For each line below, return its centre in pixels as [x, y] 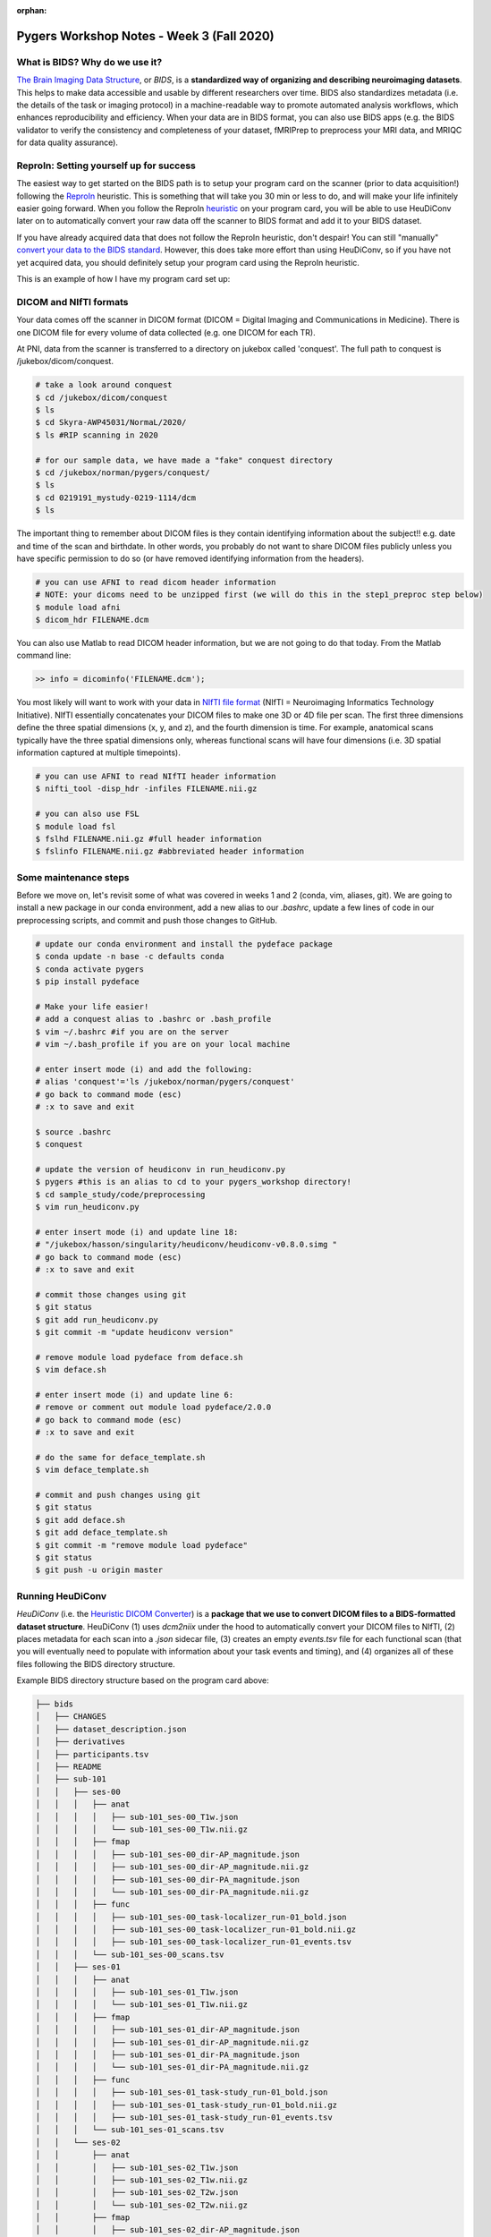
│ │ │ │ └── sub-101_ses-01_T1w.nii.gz [141, 2005]
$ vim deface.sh [71, 1370]
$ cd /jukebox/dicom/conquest [102, 397]
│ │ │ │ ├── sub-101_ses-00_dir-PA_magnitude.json [167, 1880]
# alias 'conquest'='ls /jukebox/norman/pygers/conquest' [165, 1082]
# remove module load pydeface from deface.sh [139, 1357]
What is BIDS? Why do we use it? [89, 62]
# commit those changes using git [111, 1294]
